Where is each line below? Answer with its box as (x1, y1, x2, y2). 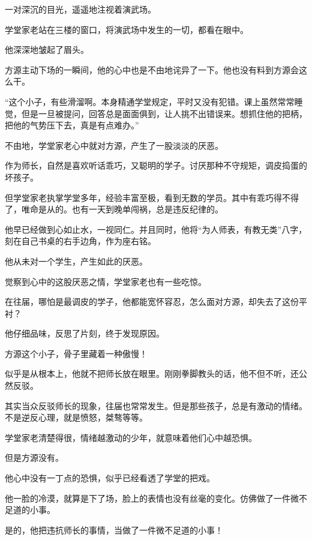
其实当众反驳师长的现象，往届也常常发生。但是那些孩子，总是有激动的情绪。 (5, 399, 307, 412)
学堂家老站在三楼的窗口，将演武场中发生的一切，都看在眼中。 (5, 23, 248, 35)
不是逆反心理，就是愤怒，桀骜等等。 (5, 411, 148, 424)
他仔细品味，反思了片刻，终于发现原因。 (5, 327, 164, 340)
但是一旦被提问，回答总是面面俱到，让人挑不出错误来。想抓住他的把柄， (21, 107, 307, 119)
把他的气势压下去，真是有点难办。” (5, 119, 139, 131)
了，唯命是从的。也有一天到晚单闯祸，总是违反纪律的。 (5, 203, 223, 215)
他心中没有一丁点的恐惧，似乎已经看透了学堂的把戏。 (5, 472, 215, 484)
